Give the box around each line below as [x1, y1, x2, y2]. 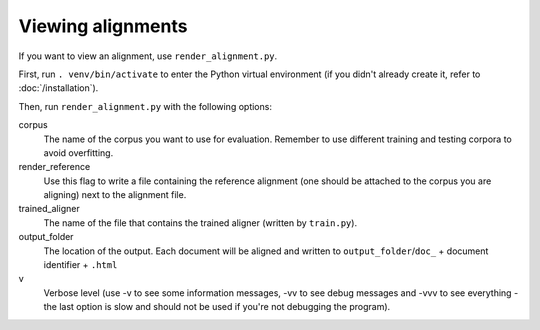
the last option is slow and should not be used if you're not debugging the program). [43, 301, 391, 313]
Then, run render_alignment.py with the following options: [18, 100, 272, 112]
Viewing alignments [18, 15, 188, 37]
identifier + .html [43, 259, 118, 271]
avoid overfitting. [43, 146, 114, 159]
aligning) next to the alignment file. [43, 189, 187, 201]
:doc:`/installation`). [18, 82, 99, 94]
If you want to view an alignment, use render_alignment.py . [18, 50, 278, 62]
